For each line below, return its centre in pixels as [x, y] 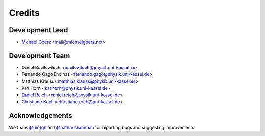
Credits [25, 13]
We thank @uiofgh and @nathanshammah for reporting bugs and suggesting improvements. [102, 127]
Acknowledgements [40, 116]
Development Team [40, 56]
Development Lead [39, 30]
